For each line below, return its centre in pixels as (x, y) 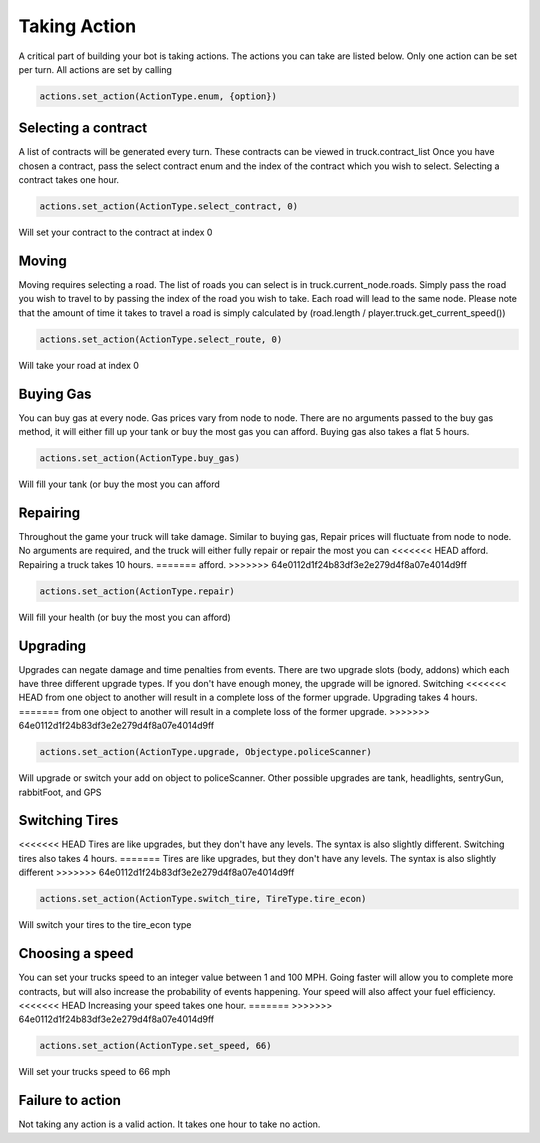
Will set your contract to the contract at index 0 (115, 232)
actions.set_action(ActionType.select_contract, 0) (169, 206)
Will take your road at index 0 (79, 365)
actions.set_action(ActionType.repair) (137, 591)
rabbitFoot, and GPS (60, 792)
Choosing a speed (76, 953)
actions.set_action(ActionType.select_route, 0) (161, 339)
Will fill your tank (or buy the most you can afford (119, 484)
